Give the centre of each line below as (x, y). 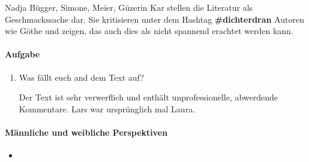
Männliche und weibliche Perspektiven (86, 132)
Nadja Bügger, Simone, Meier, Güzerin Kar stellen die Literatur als (129, 7)
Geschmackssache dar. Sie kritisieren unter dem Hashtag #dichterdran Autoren (154, 19)
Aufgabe (22, 54)
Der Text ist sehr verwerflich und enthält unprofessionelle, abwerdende (148, 97)
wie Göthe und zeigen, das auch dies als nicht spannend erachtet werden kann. (149, 31)
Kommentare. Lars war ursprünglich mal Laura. (107, 108)
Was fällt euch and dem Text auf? (81, 77)
